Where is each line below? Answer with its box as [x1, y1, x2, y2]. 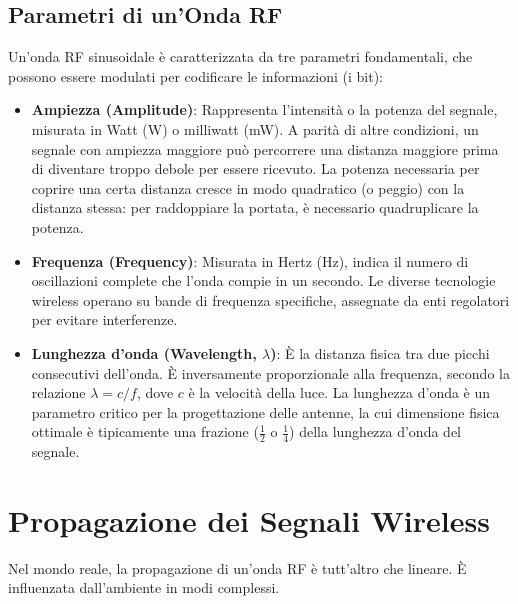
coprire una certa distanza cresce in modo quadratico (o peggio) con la [31, 177, 465, 198]
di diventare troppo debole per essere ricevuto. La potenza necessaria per [31, 158, 480, 179]
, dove [136, 382, 174, 403]
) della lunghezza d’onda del [289, 421, 461, 442]
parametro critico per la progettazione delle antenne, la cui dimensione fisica [31, 401, 500, 422]
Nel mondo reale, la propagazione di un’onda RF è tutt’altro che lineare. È [8, 557, 467, 578]
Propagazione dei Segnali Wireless [8, 499, 490, 540]
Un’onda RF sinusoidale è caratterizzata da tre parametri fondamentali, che [8, 46, 473, 67]
